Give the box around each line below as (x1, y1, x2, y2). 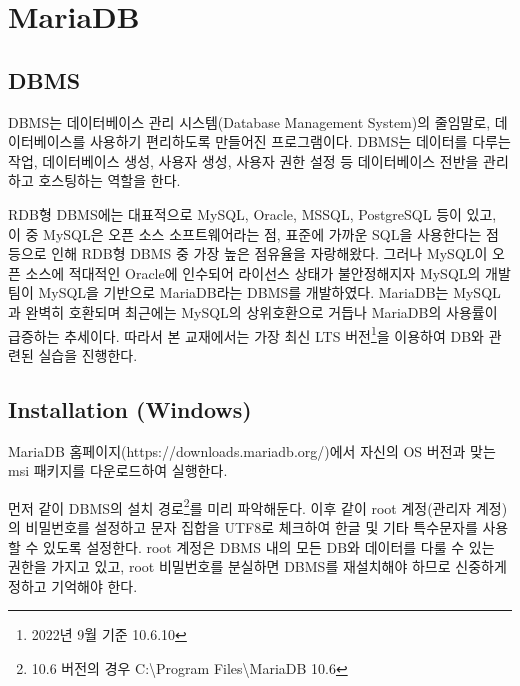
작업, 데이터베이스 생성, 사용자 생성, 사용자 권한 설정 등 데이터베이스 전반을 (8, 150, 479, 171)
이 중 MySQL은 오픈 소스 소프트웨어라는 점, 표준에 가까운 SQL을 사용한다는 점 (8, 223, 499, 244)
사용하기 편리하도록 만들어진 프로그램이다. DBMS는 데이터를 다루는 (89, 131, 511, 152)
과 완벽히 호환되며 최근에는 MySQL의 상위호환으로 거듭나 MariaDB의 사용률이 (8, 301, 498, 322)
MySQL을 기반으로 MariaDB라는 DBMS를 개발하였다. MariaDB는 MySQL (38, 282, 501, 303)
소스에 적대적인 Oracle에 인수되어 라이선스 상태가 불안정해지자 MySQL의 (25, 262, 481, 283)
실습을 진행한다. (38, 344, 138, 365)
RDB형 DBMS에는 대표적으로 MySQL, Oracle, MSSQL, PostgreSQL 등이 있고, (8, 203, 497, 224)
